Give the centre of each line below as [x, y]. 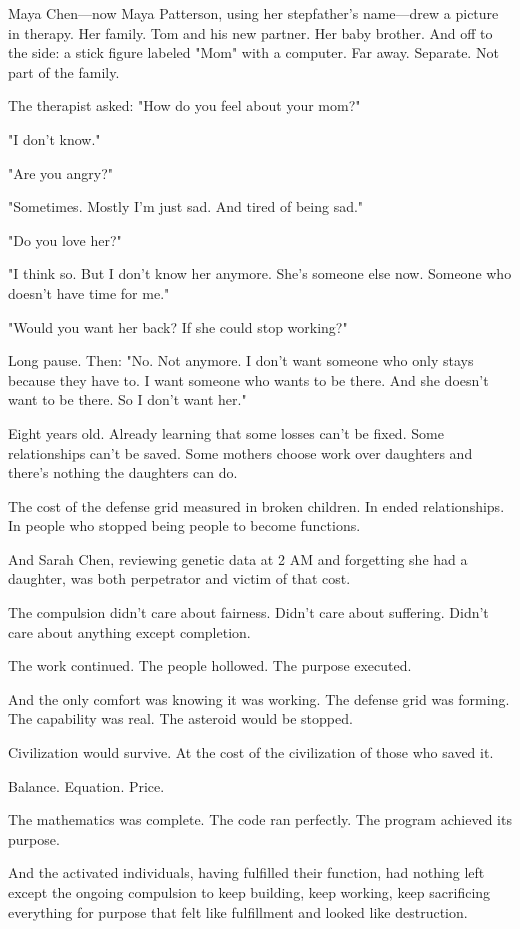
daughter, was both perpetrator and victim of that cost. [179, 578]
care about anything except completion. [129, 631]
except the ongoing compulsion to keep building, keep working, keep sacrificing [249, 892]
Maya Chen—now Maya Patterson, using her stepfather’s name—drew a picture [253, 13]
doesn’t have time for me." [89, 292]
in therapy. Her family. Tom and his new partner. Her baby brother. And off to [250, 32]
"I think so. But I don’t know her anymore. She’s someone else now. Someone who [260, 273]
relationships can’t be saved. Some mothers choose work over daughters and [240, 452]
